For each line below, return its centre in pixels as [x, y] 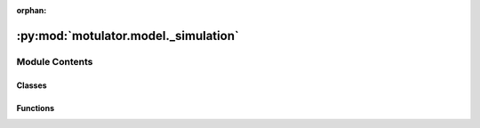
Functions [36, 108]
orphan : [32, 10]
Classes [32, 85]
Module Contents [55, 61]
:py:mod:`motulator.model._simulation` [128, 36]
